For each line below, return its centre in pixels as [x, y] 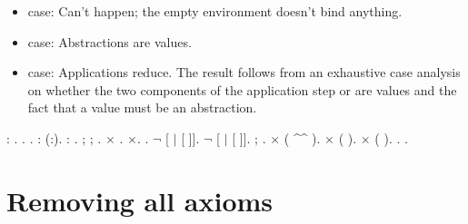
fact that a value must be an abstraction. [142, 107]
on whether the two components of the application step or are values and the [242, 89]
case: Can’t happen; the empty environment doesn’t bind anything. [215, 11]
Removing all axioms [140, 200]
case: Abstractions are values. [110, 41]
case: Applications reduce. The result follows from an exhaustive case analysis [244, 72]
